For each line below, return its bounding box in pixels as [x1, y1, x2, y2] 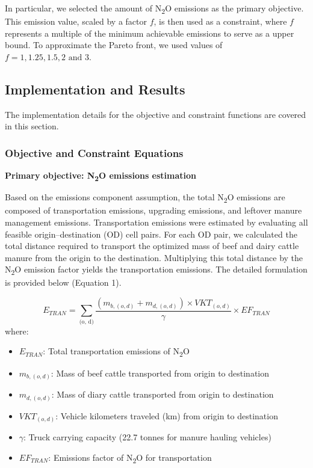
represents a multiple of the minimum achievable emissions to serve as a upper [5, 26, 294, 39]
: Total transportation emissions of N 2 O [43, 345, 190, 359]
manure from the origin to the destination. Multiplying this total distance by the [5, 251, 303, 263]
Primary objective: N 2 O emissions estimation [5, 169, 197, 183]
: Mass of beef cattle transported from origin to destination [51, 366, 270, 379]
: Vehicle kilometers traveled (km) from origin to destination [55, 409, 278, 422]
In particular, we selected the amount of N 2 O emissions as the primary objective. [5, 2, 304, 16]
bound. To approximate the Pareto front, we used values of [5, 38, 223, 51]
